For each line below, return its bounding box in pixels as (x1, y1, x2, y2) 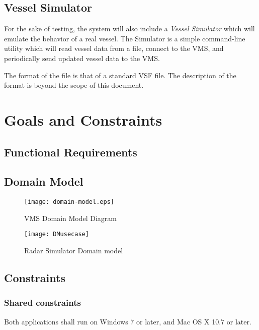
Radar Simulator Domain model (24, 245, 123, 256)
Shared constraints (4, 296, 81, 309)
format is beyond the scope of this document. (4, 80, 144, 90)
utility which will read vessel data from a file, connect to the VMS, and (4, 43, 224, 53)
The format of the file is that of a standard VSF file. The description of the (4, 70, 236, 80)
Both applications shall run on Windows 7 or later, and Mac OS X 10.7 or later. (4, 316, 251, 326)
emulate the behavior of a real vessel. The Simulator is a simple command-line (4, 33, 245, 43)
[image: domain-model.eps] (24, 198, 114, 206)
